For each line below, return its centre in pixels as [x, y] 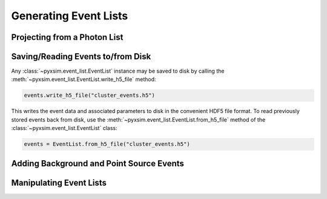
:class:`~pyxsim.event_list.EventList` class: [64, 128]
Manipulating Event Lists [59, 182]
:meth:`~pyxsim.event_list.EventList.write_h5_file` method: [84, 79]
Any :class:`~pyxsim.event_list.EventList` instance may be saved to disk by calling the [118, 71]
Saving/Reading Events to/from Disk [81, 57]
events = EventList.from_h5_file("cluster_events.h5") [107, 144]
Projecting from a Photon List [67, 37]
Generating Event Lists [70, 16]
